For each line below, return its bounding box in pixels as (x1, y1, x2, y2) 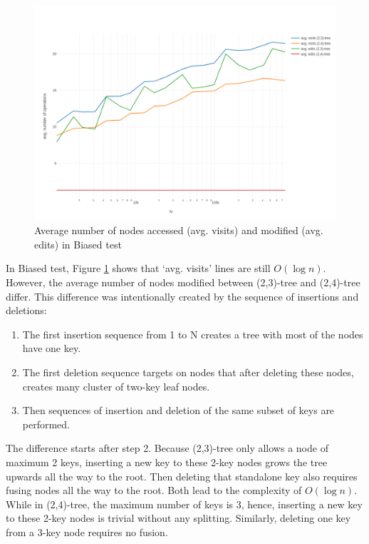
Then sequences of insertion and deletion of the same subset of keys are (22, 403, 335, 418)
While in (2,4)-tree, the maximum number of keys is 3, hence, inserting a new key (6, 496, 363, 511)
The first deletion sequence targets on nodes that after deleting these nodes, (22, 364, 354, 379)
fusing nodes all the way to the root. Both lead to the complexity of (6, 483, 302, 498)
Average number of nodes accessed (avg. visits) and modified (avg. (34, 223, 323, 238)
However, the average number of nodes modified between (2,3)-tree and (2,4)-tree (6, 274, 360, 289)
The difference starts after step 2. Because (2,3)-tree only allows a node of (6, 440, 328, 455)
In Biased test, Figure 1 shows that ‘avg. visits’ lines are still (6, 261, 271, 276)
